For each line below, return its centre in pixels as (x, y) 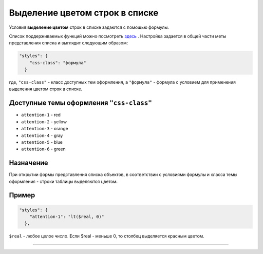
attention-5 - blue (42, 142)
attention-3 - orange (45, 129)
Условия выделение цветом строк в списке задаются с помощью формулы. (89, 27)
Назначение (28, 163)
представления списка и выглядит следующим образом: (68, 43)
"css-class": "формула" (58, 63)
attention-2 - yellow (44, 121)
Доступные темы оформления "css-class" (81, 103)
